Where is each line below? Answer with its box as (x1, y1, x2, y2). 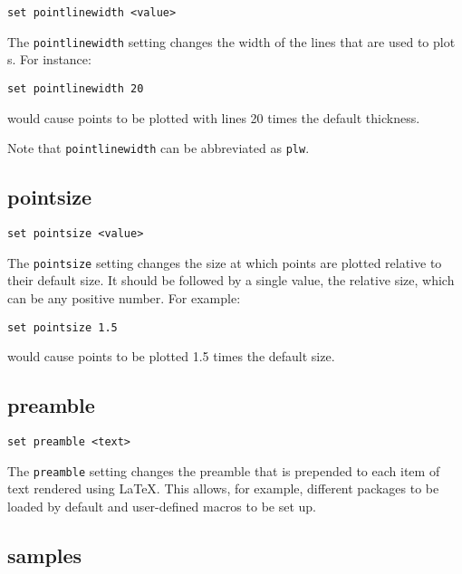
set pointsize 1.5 (7, 320, 118, 334)
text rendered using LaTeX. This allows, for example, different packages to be (7, 479, 439, 498)
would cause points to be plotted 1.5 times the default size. (7, 347, 335, 366)
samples (7, 541, 82, 569)
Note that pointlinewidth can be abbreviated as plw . (7, 139, 310, 158)
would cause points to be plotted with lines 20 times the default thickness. (7, 108, 420, 127)
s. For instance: (7, 50, 91, 69)
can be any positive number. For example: (7, 288, 241, 307)
